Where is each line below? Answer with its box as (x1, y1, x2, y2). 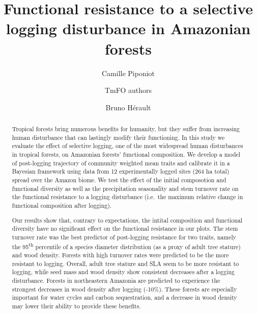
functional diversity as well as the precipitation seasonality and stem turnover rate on (12, 184, 239, 192)
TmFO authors (104, 85, 152, 95)
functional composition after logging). (12, 201, 112, 209)
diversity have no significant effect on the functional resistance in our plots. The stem (12, 224, 238, 233)
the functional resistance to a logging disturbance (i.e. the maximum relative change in (12, 192, 243, 201)
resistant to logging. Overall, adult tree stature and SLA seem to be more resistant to (12, 259, 239, 268)
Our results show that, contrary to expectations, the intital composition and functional (12, 215, 243, 224)
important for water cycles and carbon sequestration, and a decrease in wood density (12, 293, 237, 302)
